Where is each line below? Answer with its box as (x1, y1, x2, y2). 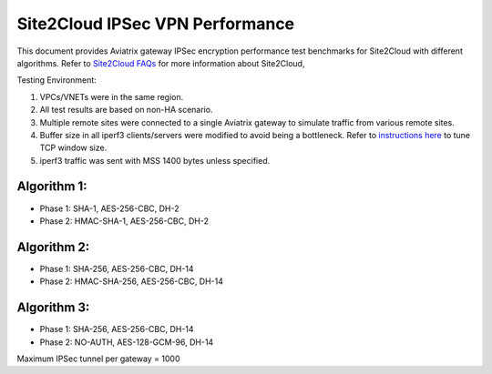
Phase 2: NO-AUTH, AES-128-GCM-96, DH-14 (39, 337, 214, 348)
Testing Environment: (16, 75, 97, 86)
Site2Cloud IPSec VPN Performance (16, 14, 295, 34)
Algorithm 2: (16, 239, 90, 255)
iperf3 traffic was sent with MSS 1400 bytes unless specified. (39, 155, 271, 166)
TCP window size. (39, 142, 108, 154)
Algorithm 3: (16, 300, 90, 316)
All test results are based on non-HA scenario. (39, 105, 213, 116)
